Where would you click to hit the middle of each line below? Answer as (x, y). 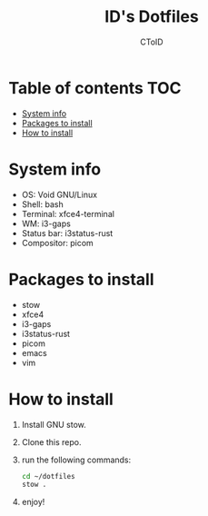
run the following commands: (76, 460)
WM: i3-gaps (46, 223)
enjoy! (33, 502)
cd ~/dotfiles (48, 476)
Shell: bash (43, 204)
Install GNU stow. (54, 424)
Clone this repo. (51, 442)
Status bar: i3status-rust (67, 233)
